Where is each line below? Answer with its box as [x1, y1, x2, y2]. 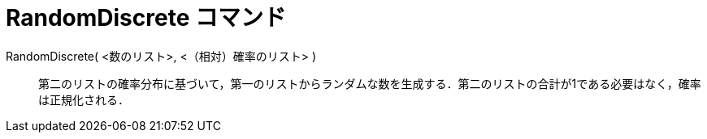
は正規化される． [38, 92, 129, 107]
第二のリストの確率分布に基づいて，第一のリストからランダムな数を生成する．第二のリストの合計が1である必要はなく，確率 [38, 76, 701, 91]
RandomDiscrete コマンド [6, 4, 286, 32]
